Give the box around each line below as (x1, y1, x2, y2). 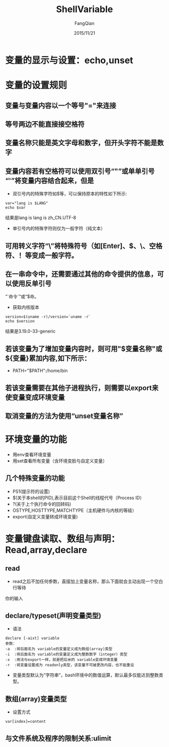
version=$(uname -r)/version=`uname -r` (5, 314, 92, 319)
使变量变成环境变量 (5, 393, 65, 402)
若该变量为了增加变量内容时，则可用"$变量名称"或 (5, 344, 162, 353)
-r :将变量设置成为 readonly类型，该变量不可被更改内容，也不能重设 (5, 663, 134, 668)
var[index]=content (5, 719, 46, 724)
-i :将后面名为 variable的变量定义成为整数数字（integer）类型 (5, 652, 128, 657)
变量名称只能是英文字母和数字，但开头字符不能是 (5, 139, 157, 147)
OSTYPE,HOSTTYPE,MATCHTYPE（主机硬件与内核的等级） (12, 507, 137, 513)
